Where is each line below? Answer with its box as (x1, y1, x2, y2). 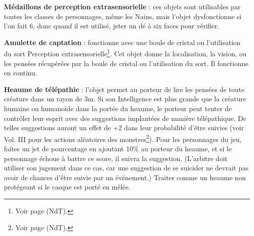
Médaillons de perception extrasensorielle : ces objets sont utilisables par (4, 1, 241, 11)
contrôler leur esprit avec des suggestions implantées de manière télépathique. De (4, 113, 246, 123)
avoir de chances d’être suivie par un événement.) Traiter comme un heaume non (4, 172, 246, 182)
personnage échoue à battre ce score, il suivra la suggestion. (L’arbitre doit (4, 153, 228, 163)
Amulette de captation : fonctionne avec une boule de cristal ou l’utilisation (4, 37, 241, 47)
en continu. (4, 68, 37, 78)
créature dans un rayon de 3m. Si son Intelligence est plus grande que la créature (4, 94, 246, 104)
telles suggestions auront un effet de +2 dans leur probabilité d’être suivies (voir (4, 122, 244, 133)
